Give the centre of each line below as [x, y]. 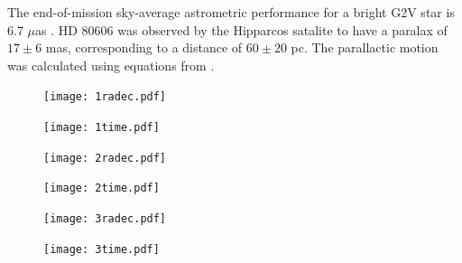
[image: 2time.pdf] [102, 188]
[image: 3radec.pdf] [105, 219]
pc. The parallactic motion [365, 47]
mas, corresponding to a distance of [144, 47]
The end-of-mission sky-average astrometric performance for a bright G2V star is [231, 12]
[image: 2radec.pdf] [105, 158]
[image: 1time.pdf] [102, 128]
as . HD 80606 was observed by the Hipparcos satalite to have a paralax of [241, 29]
